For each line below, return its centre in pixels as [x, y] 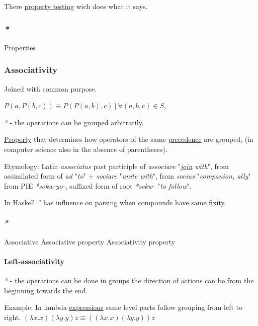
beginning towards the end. [46, 290]
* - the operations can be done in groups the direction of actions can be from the [129, 280]
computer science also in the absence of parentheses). [86, 149]
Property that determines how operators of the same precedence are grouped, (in [129, 139]
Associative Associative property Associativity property [90, 241]
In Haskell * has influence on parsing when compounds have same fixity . [115, 202]
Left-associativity [34, 261]
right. [13, 317]
